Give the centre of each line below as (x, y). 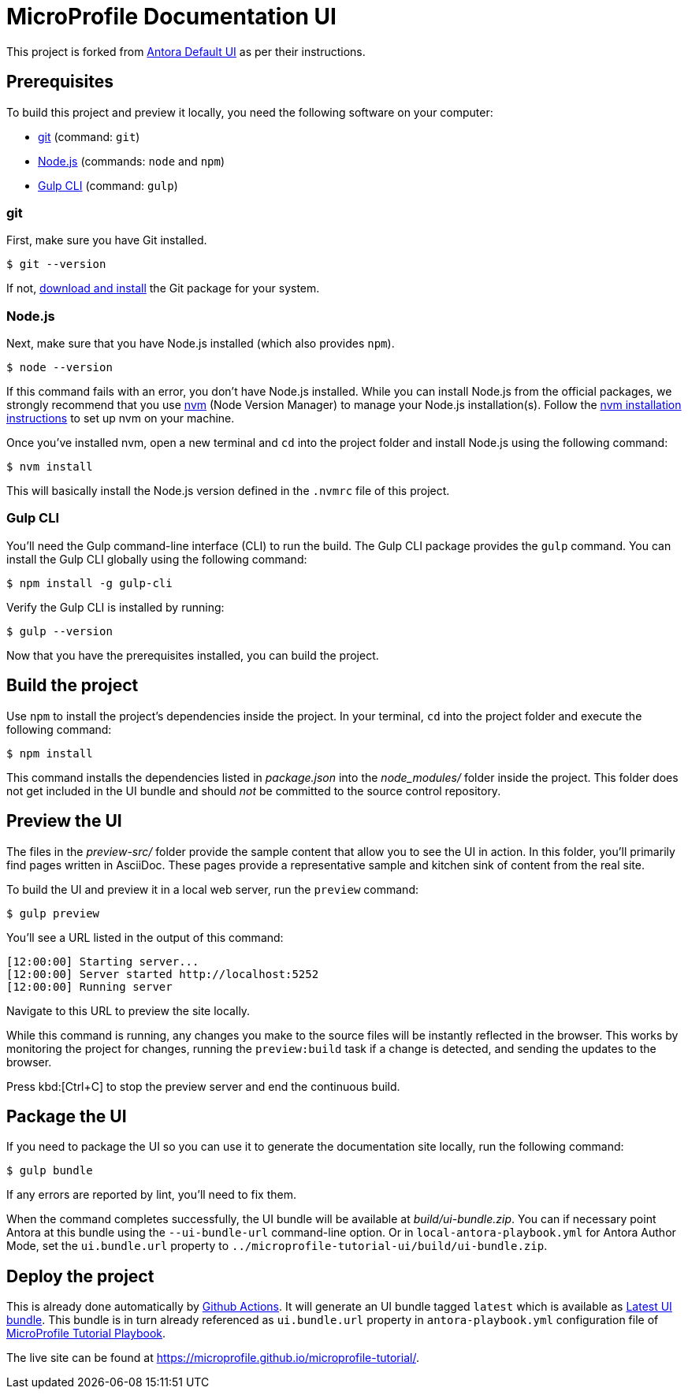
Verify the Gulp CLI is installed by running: (115, 607)
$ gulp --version (60, 631)
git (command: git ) (89, 136)
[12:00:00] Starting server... (103, 961)
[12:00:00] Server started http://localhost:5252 (163, 974)
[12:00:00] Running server (89, 986)
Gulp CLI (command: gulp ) (108, 185)
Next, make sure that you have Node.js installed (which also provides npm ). (201, 344)
